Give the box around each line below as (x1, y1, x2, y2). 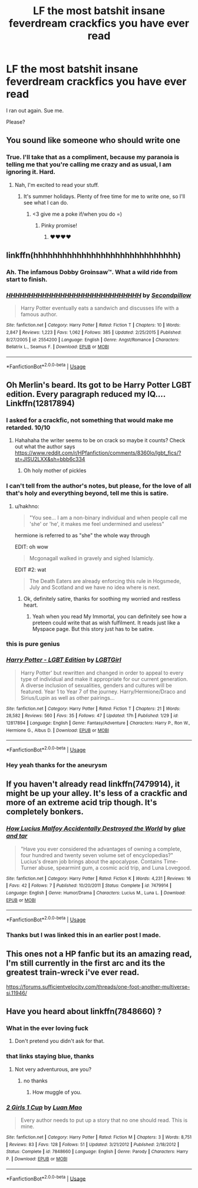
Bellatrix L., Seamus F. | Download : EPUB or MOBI (6, 344, 109, 350)
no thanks (23, 1077, 48, 1084)
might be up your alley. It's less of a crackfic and (6, 788, 187, 798)
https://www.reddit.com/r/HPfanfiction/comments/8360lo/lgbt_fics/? (14, 449, 181, 456)
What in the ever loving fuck (6, 1024, 88, 1032)
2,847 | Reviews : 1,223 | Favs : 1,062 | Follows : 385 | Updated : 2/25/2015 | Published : (6, 329, 181, 335)
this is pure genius (6, 640, 60, 648)
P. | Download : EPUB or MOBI (6, 1156, 68, 1162)
